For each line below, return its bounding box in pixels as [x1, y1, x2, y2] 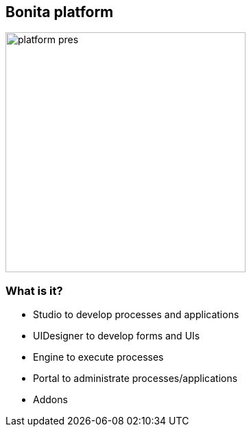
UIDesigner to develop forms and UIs [33, 330, 200, 342]
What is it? [5, 283, 63, 298]
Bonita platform [5, 3, 114, 21]
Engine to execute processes [33, 351, 164, 363]
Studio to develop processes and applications [33, 309, 239, 321]
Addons [33, 394, 68, 406]
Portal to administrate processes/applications [33, 372, 238, 385]
